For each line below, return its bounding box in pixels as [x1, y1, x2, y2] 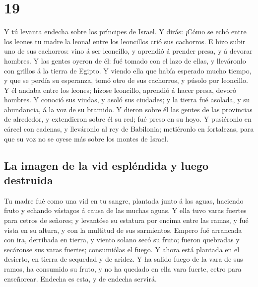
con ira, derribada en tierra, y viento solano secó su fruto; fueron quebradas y [4, 234, 240, 245]
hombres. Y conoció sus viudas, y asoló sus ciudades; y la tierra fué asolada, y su [4, 94, 250, 105]
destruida [4, 172, 53, 188]
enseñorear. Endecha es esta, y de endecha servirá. [4, 273, 157, 284]
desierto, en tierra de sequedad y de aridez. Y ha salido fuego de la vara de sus [4, 254, 243, 264]
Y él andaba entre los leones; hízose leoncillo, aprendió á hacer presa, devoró [4, 84, 236, 95]
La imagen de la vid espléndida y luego [4, 157, 209, 173]
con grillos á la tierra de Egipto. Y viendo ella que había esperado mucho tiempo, [4, 65, 252, 75]
